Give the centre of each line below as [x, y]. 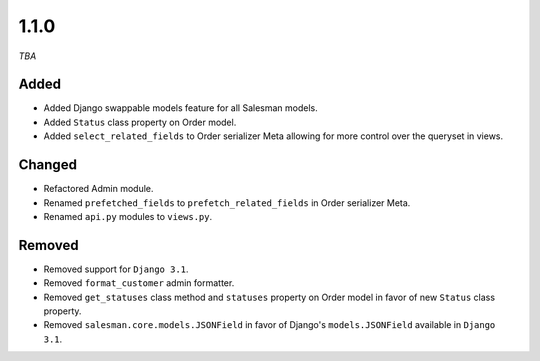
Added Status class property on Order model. [140, 122]
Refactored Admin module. [98, 189]
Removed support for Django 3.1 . [116, 269]
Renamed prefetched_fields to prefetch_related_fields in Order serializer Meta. [227, 202]
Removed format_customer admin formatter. [139, 283]
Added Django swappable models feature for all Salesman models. [181, 108]
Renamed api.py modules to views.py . [128, 216]
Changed [47, 165]
